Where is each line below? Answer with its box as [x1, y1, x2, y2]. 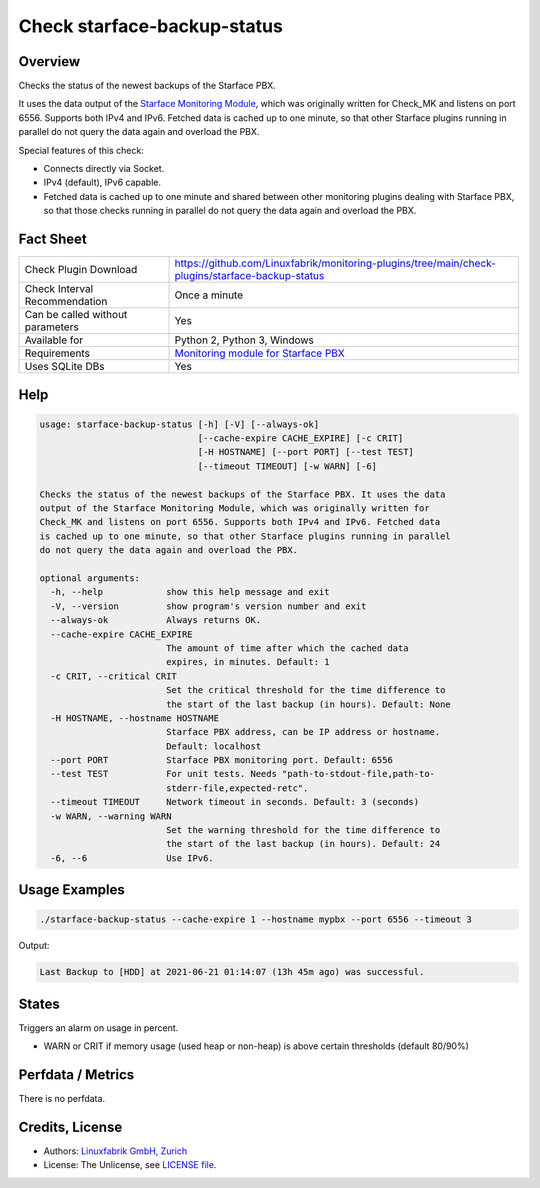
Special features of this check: [18, 144, 144, 156]
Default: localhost [165, 740, 262, 752]
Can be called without [24, 308, 128, 322]
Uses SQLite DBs [24, 360, 105, 374]
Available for [24, 333, 84, 347]
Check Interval [24, 282, 94, 296]
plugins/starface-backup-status [174, 269, 325, 283]
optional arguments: [39, 573, 140, 584]
